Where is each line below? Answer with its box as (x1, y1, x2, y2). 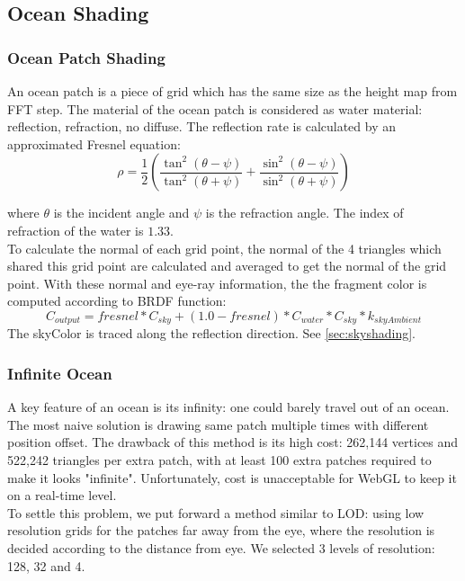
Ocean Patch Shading (7, 46, 165, 68)
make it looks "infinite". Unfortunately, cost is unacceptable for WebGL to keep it (7, 468, 457, 487)
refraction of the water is (7, 220, 144, 239)
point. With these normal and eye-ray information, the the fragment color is (7, 273, 427, 292)
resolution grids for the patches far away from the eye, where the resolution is (7, 521, 435, 540)
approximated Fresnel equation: (7, 134, 181, 153)
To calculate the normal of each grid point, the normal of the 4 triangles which (7, 238, 442, 257)
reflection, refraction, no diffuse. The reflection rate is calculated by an (7, 117, 397, 136)
